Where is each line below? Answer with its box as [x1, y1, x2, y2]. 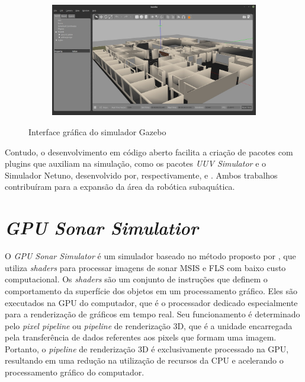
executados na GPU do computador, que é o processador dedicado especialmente [5, 296, 298, 308]
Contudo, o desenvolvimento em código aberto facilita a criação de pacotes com [5, 145, 293, 158]
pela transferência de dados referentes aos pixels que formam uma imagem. [5, 331, 277, 343]
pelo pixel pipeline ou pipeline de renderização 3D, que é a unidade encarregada [5, 319, 293, 332]
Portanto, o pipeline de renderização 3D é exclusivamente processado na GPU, [5, 342, 289, 355]
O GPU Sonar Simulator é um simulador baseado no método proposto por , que [5, 250, 296, 262]
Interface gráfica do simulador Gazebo [28, 126, 166, 138]
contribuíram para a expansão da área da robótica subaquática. [5, 180, 235, 193]
